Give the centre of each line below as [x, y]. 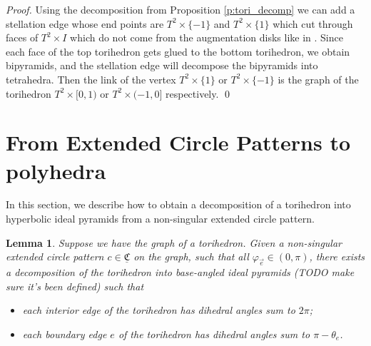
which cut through [313, 23]
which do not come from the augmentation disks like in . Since [207, 37]
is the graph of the [318, 79]
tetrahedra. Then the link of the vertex [91, 79]
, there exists [337, 256]
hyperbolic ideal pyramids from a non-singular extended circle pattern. [160, 219]
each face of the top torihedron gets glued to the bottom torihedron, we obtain [178, 51]
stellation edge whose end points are [85, 23]
